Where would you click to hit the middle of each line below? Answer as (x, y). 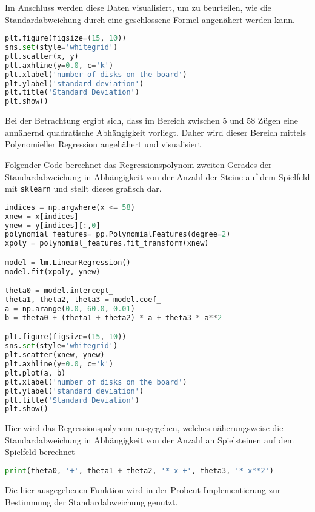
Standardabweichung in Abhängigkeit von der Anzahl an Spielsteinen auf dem (150, 440)
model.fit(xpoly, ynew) (53, 271)
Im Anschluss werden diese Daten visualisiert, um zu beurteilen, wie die (138, 7)
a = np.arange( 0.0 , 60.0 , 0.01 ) (70, 309)
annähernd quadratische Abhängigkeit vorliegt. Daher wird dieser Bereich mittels (156, 132)
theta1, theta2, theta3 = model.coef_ (83, 300)
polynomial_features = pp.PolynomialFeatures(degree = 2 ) (118, 234)
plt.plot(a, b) (35, 373)
